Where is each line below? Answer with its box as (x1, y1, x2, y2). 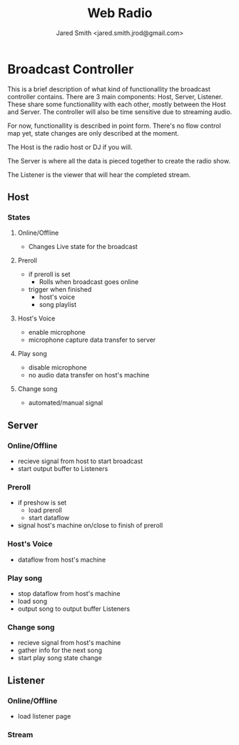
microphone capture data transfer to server (28, 335, 156, 344)
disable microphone (28, 363, 87, 372)
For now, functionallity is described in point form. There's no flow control (7, 121, 221, 130)
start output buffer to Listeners (17, 465, 108, 473)
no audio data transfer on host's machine (28, 371, 150, 380)
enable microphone (28, 328, 86, 337)
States (7, 213, 31, 222)
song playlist (39, 300, 77, 309)
